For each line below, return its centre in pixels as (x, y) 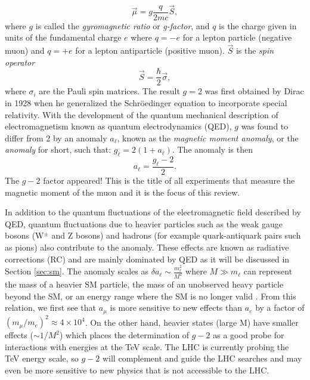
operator (20, 62)
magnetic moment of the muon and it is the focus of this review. (123, 192)
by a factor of (280, 308)
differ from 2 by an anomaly (56, 138)
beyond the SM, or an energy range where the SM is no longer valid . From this (151, 296)
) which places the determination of (125, 335)
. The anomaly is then (212, 149)
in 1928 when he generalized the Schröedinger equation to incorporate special (146, 103)
